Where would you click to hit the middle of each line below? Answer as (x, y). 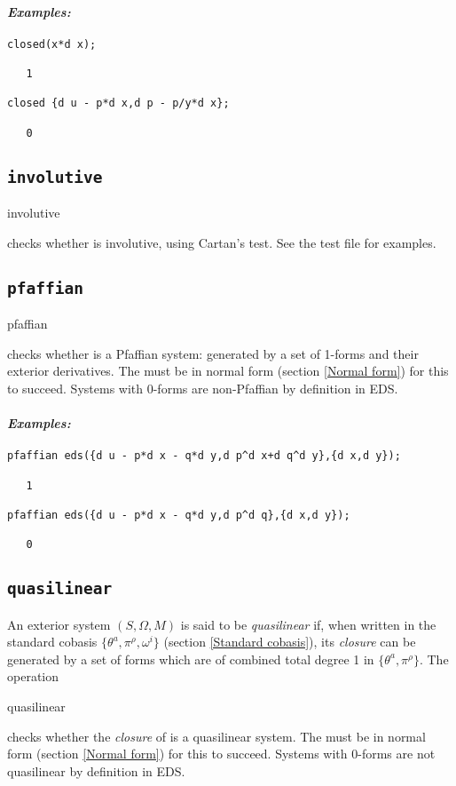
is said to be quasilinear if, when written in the (308, 624)
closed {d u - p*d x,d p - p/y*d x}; (118, 103)
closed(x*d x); (52, 44)
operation (33, 676)
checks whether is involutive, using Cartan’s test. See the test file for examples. (222, 242)
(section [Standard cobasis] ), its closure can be (290, 642)
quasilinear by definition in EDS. (96, 770)
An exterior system (59, 624)
